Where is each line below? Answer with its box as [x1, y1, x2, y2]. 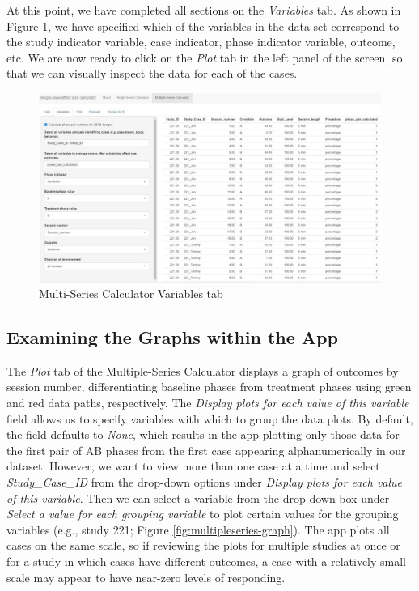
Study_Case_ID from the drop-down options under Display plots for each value [6, 474, 403, 491]
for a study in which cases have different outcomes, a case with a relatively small [6, 553, 407, 570]
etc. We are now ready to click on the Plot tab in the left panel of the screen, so [6, 49, 403, 66]
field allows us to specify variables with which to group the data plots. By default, [6, 410, 413, 427]
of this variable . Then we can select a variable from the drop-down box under [6, 489, 390, 506]
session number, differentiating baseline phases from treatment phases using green [6, 378, 412, 395]
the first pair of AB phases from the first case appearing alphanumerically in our [6, 441, 406, 458]
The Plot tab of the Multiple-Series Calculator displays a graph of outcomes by [6, 362, 399, 379]
